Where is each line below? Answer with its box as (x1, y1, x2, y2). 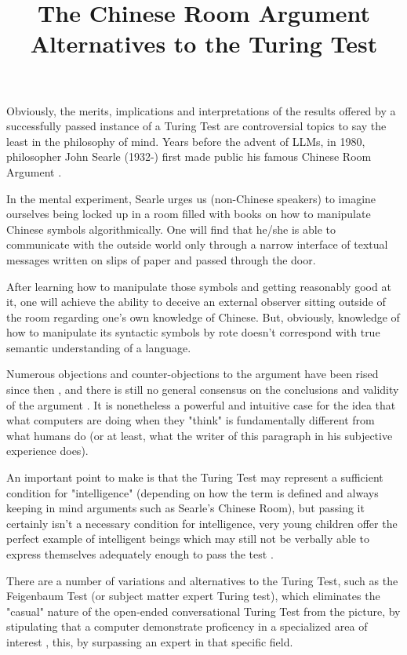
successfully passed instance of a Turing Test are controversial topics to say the (6, 118, 387, 134)
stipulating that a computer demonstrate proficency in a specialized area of (6, 618, 368, 635)
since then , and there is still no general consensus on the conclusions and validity (6, 381, 399, 398)
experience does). (6, 442, 89, 459)
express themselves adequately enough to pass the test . (6, 546, 274, 562)
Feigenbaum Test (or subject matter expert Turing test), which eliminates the (6, 588, 380, 604)
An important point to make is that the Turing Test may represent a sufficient (6, 469, 383, 486)
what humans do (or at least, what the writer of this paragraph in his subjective (6, 427, 393, 443)
